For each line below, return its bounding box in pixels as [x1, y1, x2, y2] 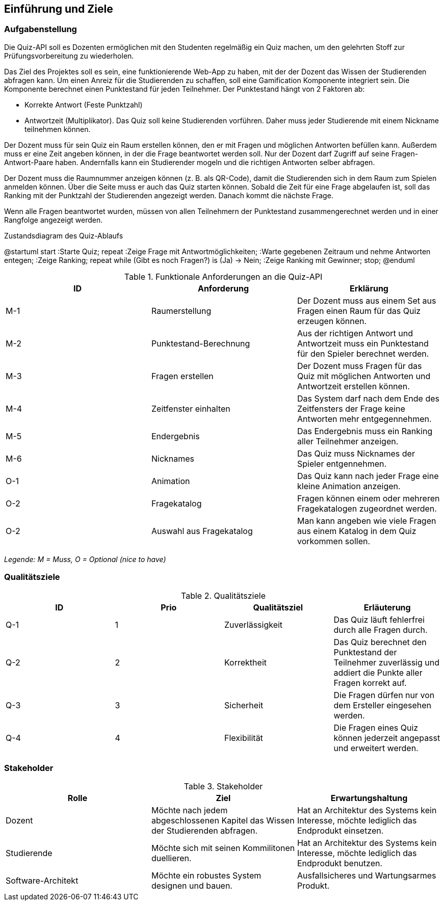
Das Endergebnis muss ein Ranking [297, 425, 433, 436]
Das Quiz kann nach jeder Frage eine [297, 470, 439, 481]
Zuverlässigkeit [224, 619, 283, 630]
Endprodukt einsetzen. [297, 826, 384, 836]
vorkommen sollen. [297, 536, 371, 546]
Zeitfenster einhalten [151, 403, 230, 414]
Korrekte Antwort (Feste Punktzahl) [24, 100, 143, 109]
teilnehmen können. [24, 124, 91, 134]
